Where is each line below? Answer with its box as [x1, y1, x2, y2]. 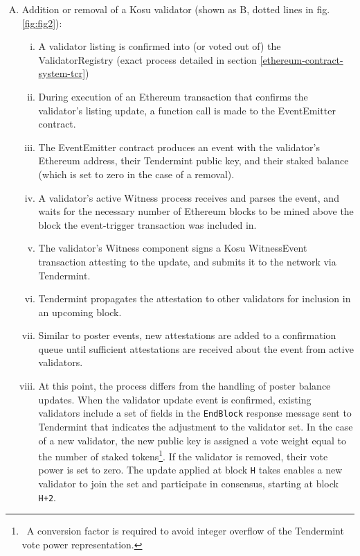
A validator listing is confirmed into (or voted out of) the [38, 39, 281, 53]
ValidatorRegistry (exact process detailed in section [38, 52, 257, 67]
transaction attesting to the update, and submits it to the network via [38, 254, 336, 268]
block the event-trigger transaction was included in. [38, 217, 257, 232]
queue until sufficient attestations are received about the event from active [38, 341, 354, 356]
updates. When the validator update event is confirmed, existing [38, 392, 312, 406]
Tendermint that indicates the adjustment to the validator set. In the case [38, 419, 353, 433]
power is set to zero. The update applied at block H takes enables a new [38, 462, 343, 477]
